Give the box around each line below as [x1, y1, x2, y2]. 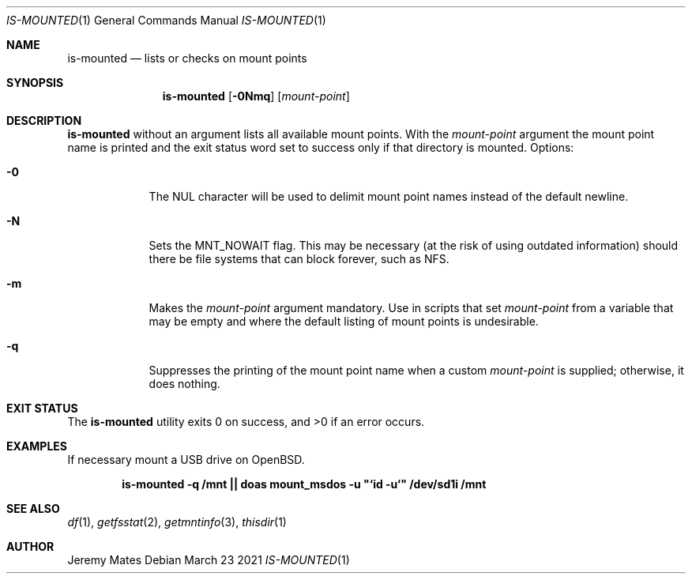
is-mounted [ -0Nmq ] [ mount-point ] [162, 89, 350, 103]
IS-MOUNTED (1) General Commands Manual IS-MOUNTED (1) [6, 13, 326, 27]
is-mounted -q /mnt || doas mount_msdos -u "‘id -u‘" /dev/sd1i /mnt [122, 477, 487, 491]
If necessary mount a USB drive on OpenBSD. [67, 453, 305, 466]
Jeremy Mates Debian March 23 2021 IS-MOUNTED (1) [67, 553, 350, 567]
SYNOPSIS [6, 76, 64, 89]
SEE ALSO [6, 502, 60, 515]
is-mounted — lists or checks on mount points [67, 51, 307, 65]
